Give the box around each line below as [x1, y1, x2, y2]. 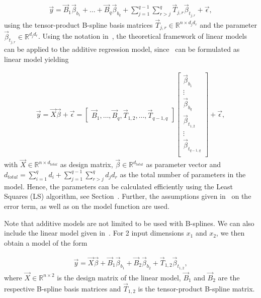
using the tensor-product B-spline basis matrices [4, 19, 153, 30]
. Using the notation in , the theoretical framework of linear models [38, 31, 247, 41]
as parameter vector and [146, 159, 221, 170]
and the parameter [200, 19, 257, 30]
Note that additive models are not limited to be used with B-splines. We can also [4, 217, 254, 228]
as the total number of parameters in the [120, 169, 246, 179]
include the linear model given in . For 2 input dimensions [4, 228, 184, 238]
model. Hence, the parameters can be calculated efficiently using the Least [4, 181, 233, 191]
